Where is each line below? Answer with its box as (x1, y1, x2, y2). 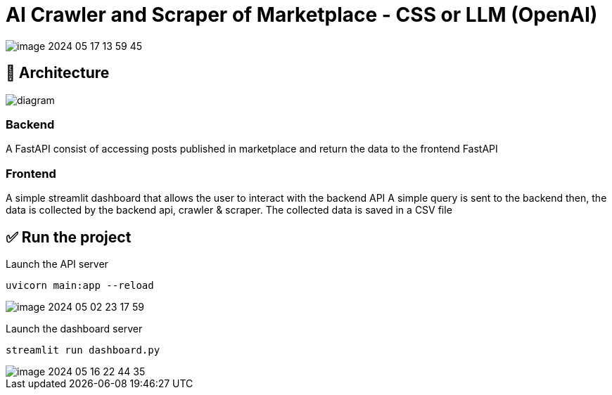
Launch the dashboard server (6, 322, 143, 335)
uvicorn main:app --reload (6, 279, 154, 291)
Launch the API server (6, 257, 108, 270)
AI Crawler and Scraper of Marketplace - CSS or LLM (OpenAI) (6, 3, 598, 27)
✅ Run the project (6, 228, 132, 246)
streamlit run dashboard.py (6, 344, 160, 356)
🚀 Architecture (6, 64, 110, 82)
